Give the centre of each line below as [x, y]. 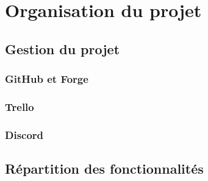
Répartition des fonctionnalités [104, 169]
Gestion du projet [63, 48]
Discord [24, 134]
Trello [20, 106]
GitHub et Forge [47, 79]
